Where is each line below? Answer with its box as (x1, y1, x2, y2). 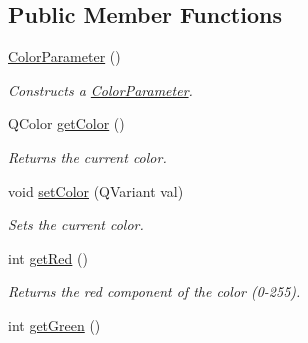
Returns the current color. (8, 146, 167, 167)
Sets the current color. (8, 214, 144, 235)
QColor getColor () (8, 113, 125, 134)
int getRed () (8, 247, 88, 268)
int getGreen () (8, 314, 101, 335)
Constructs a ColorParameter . (8, 79, 193, 100)
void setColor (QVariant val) (8, 180, 184, 201)
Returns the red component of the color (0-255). (8, 281, 301, 302)
